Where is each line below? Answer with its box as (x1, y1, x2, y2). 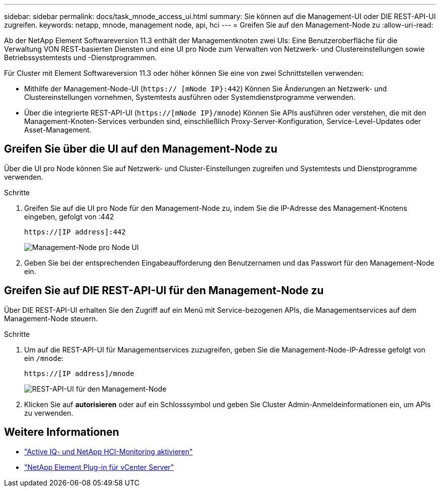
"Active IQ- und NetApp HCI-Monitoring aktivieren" (24, 447, 193, 456)
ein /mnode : (24, 353, 64, 362)
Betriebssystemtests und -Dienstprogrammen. (4, 53, 157, 62)
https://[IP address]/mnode (24, 369, 135, 378)
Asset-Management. (24, 126, 92, 134)
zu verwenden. (24, 408, 73, 417)
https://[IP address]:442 (24, 227, 126, 236)
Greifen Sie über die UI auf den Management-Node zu (4, 143, 278, 156)
